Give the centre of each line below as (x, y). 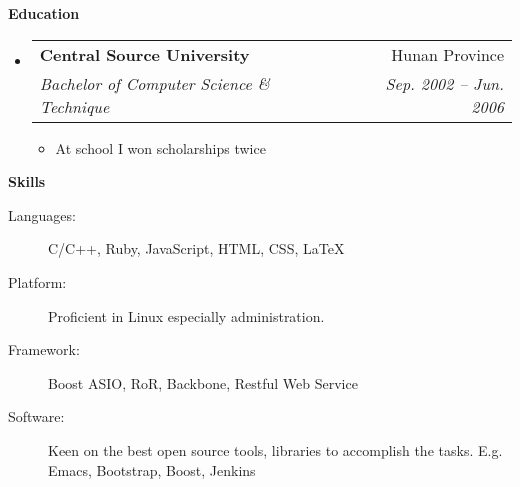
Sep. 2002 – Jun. (444, 83)
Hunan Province (447, 54)
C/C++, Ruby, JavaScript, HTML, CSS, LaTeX (196, 248)
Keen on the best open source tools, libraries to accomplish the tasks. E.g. (275, 449)
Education (44, 13)
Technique (74, 106)
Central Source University (144, 54)
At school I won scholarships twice (160, 147)
